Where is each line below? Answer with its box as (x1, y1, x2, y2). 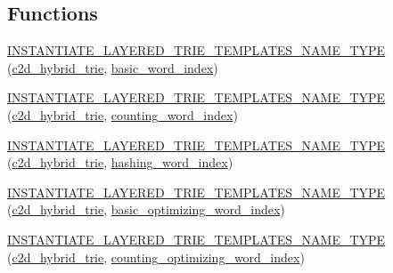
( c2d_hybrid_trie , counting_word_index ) (7, 105, 238, 124)
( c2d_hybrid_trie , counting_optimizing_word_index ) (7, 247, 305, 266)
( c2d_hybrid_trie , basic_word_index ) (7, 58, 218, 76)
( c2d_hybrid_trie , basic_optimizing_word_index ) (7, 200, 285, 219)
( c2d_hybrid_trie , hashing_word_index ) (7, 153, 233, 172)
